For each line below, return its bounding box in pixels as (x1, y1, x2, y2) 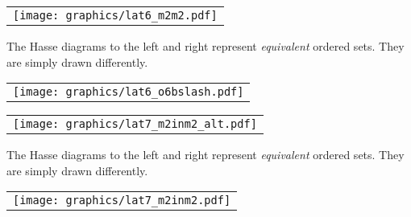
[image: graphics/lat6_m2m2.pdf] (13, 9, 218, 22)
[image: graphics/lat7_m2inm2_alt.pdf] (13, 117, 257, 131)
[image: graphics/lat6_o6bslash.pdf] (13, 85, 244, 99)
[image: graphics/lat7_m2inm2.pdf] (13, 194, 231, 207)
